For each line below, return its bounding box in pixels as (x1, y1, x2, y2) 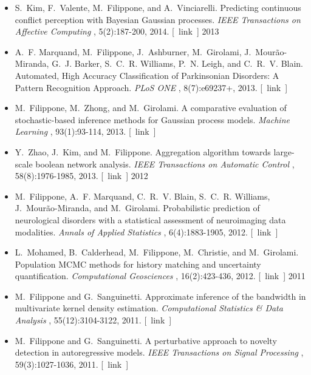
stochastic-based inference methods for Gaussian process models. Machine (15, 113, 290, 126)
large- (273, 145, 295, 158)
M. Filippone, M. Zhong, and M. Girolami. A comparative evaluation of (15, 101, 287, 114)
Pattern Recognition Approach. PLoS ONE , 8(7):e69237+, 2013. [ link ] (15, 81, 288, 93)
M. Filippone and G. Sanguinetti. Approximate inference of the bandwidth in (15, 289, 306, 302)
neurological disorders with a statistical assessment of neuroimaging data (15, 213, 286, 226)
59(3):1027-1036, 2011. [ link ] (15, 357, 129, 370)
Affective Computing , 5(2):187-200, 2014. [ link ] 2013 (15, 25, 219, 38)
